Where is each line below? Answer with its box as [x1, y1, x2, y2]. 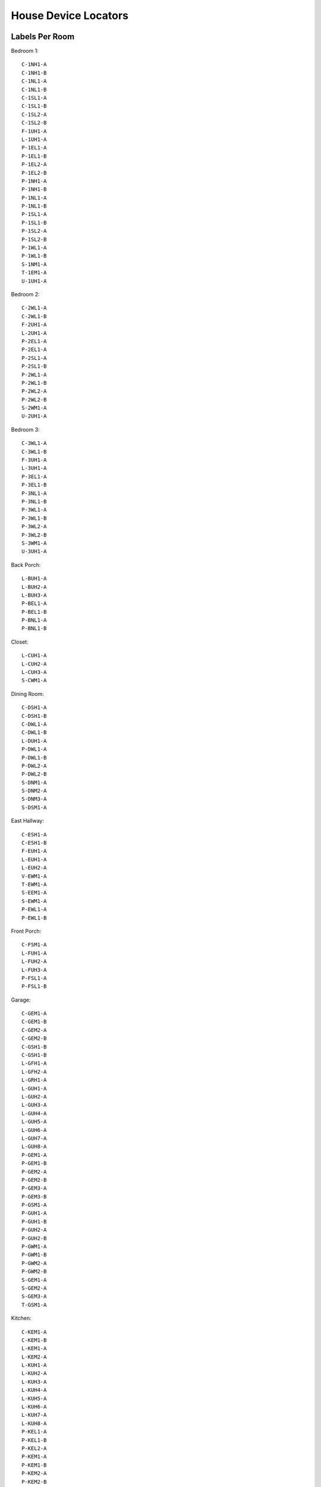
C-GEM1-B [21, 1018, 47, 1025]
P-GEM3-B [21, 1193, 47, 1200]
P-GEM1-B [21, 1160, 47, 1167]
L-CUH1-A [21, 652, 47, 659]
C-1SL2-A [21, 111, 47, 118]
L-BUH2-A [21, 583, 47, 590]
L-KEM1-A [21, 1345, 47, 1352]
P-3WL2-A [21, 523, 47, 530]
